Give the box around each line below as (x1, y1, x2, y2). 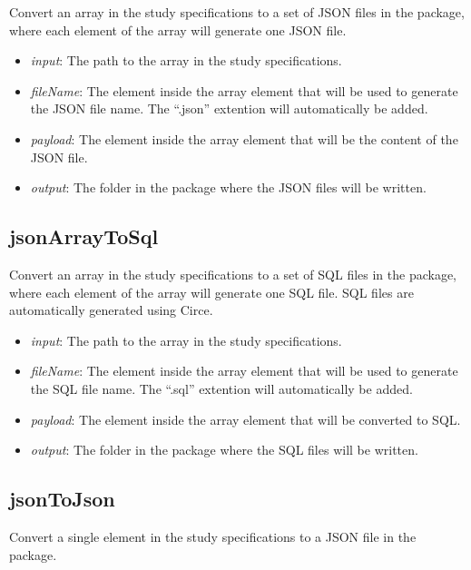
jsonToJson (9, 485, 115, 513)
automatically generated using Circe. (9, 300, 213, 319)
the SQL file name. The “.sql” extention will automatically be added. (30, 378, 413, 398)
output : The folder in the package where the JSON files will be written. (30, 178, 427, 197)
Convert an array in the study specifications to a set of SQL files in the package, (9, 264, 457, 283)
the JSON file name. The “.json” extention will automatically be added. (30, 99, 428, 118)
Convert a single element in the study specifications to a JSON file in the (9, 526, 417, 545)
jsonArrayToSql (9, 222, 159, 251)
